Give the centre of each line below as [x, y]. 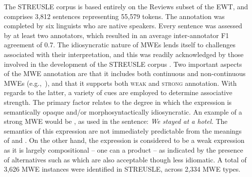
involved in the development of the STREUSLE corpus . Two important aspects [123, 64]
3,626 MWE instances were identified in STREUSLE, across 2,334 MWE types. [122, 169]
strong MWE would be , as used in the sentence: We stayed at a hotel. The [116, 121]
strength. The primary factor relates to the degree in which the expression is [118, 102]
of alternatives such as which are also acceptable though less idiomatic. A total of [125, 159]
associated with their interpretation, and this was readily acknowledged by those [124, 54]
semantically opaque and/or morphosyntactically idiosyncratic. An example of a [123, 111]
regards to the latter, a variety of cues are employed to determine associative [118, 92]
